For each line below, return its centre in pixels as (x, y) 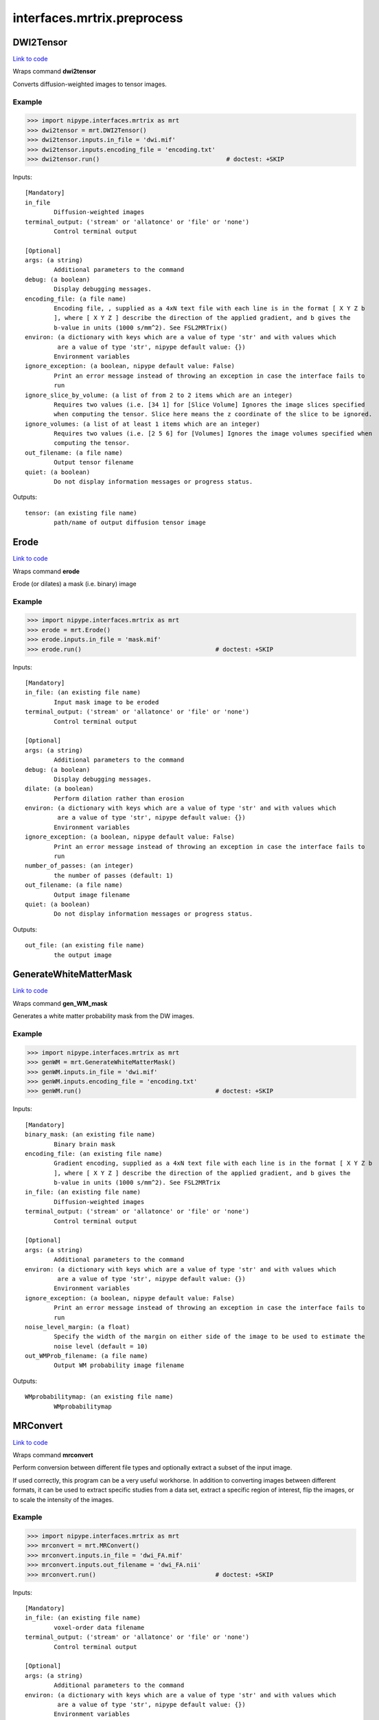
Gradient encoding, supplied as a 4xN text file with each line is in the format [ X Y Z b (213, 1163)
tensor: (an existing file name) (81, 513)
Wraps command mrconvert (53, 1454)
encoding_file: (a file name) (76, 299)
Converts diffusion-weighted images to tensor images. (90, 84)
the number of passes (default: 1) (114, 875)
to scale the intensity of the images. (63, 1499)
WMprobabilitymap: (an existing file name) (99, 1397)
